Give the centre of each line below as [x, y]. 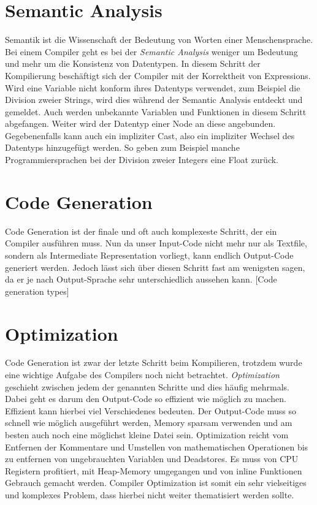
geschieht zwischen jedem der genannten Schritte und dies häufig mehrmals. [147, 386]
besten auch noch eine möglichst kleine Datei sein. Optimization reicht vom [147, 435]
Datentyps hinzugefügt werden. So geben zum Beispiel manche [122, 147]
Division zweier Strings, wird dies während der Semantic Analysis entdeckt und [154, 100]
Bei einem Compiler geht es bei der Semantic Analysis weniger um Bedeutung [151, 51]
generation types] [37, 291]
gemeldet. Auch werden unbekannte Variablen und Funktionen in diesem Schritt [156, 111]
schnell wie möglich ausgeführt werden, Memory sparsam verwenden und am [149, 423]
